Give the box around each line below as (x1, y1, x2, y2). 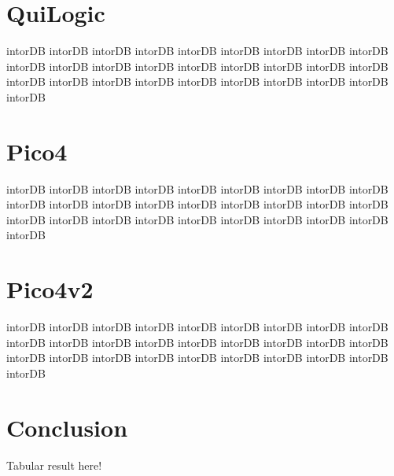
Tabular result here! (6, 456, 102, 473)
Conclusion (6, 411, 128, 443)
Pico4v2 (6, 273, 94, 305)
